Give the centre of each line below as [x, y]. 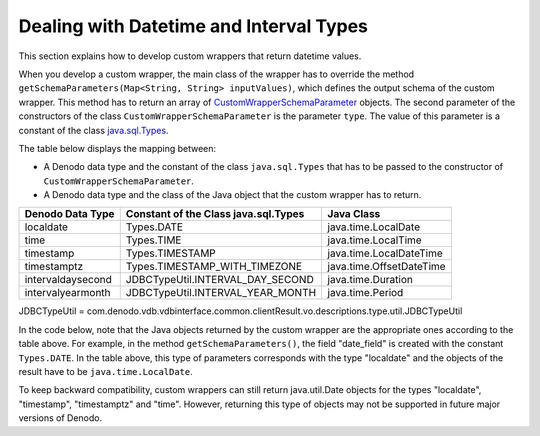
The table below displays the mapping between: [117, 148]
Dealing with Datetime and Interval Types [193, 26]
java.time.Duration [370, 280]
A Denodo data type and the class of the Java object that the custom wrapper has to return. [232, 195]
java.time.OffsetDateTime [386, 267]
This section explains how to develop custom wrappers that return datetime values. [190, 56]
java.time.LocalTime [374, 240]
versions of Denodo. [60, 418]
